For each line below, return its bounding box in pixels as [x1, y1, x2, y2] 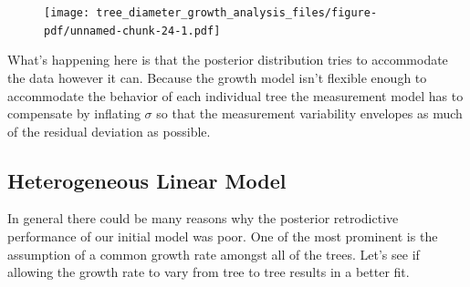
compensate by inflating [7, 104, 141, 123]
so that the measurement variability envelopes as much [156, 104, 463, 123]
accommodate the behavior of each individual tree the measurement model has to [7, 86, 464, 105]
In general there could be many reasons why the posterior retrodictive [7, 209, 399, 228]
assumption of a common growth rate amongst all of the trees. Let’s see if [7, 244, 420, 263]
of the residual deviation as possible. [7, 121, 211, 140]
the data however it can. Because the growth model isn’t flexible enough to [7, 67, 427, 87]
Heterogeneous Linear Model [7, 166, 287, 194]
